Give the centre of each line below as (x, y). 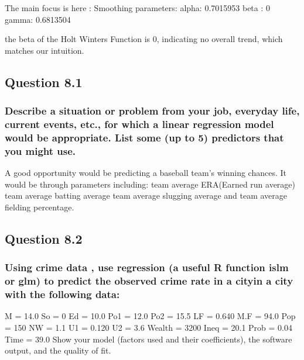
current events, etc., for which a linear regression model (139, 124)
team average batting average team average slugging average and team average (146, 195)
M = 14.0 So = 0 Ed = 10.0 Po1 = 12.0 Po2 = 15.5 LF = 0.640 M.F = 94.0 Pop (150, 316)
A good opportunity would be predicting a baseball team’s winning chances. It (146, 173)
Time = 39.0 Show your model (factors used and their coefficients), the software (148, 339)
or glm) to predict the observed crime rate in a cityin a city (149, 281)
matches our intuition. (45, 50)
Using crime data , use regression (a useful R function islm (147, 267)
